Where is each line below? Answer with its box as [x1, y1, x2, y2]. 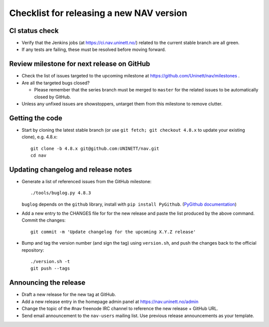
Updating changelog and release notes [9, 165, 132, 174]
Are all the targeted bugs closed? [21, 80, 90, 86]
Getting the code [9, 114, 62, 122]
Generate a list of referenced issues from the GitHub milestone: [21, 178, 152, 184]
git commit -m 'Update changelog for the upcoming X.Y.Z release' [30, 229, 196, 235]
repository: [21, 247, 44, 253]
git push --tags [30, 266, 70, 272]
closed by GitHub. [34, 94, 71, 100]
